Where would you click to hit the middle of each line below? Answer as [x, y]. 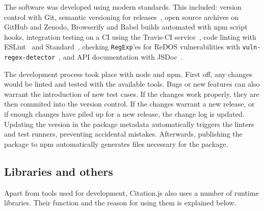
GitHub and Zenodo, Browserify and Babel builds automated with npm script [126, 27]
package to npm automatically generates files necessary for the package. [116, 143]
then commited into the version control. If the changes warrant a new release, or [129, 104]
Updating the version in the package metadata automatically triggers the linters [129, 124]
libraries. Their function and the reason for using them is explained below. [120, 203]
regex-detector [30, 58]
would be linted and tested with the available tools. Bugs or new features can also [132, 84]
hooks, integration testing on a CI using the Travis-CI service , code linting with [130, 36]
